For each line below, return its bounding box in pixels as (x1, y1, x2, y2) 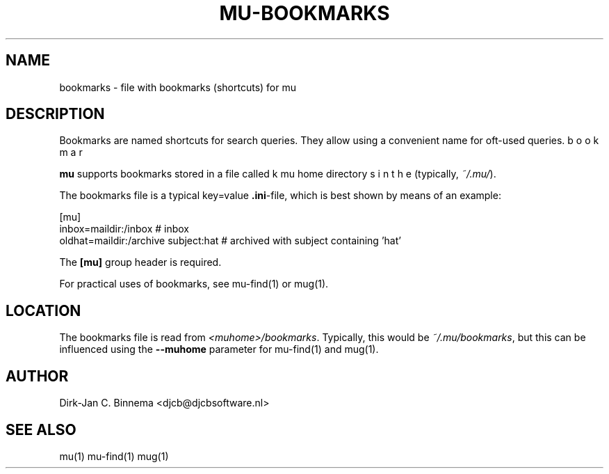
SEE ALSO (6, 420, 76, 439)
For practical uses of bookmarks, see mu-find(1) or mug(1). (59, 278, 329, 290)
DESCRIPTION (6, 105, 105, 123)
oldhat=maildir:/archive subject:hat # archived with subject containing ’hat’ (59, 235, 401, 247)
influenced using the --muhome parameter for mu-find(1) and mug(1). (59, 343, 379, 356)
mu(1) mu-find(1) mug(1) (59, 450, 169, 462)
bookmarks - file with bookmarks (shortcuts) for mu (59, 81, 296, 93)
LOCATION (6, 301, 81, 319)
